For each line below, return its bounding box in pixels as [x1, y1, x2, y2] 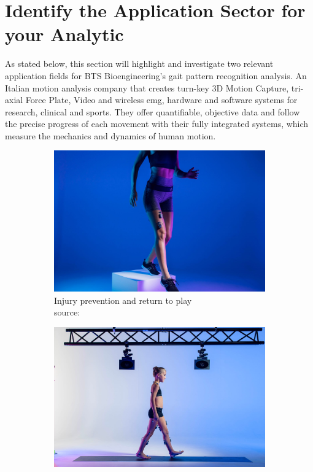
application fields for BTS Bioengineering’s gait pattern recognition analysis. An [5, 69, 307, 82]
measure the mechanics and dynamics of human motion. [5, 129, 216, 142]
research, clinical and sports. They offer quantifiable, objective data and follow [5, 105, 300, 118]
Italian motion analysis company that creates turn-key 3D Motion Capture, [5, 81, 289, 94]
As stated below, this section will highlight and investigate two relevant [5, 57, 274, 70]
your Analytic [5, 21, 124, 47]
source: [54, 306, 80, 319]
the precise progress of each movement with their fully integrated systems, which [5, 117, 309, 130]
